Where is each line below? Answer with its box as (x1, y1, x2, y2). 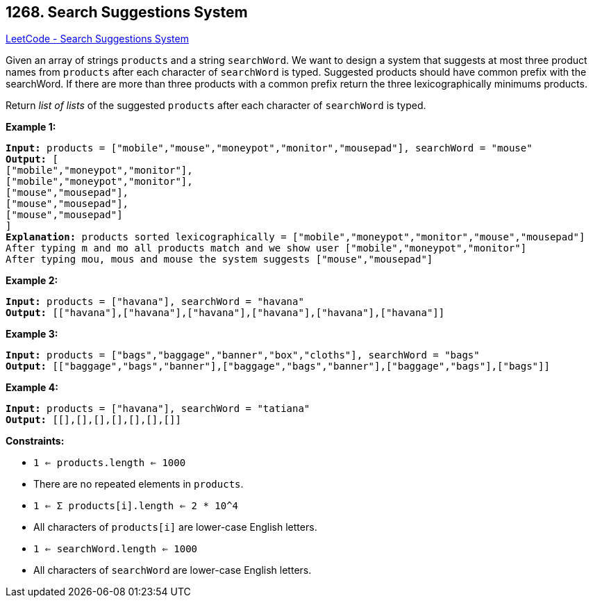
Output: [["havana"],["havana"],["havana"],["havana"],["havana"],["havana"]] (6, 307, 445, 319)
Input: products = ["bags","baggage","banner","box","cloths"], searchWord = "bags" (6, 349, 480, 361)
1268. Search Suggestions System (6, 3, 248, 21)
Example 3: (6, 328, 58, 340)
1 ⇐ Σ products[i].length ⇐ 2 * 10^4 (33, 500, 239, 512)
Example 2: (6, 274, 58, 287)
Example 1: (6, 121, 56, 133)
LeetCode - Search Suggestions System (6, 33, 189, 45)
